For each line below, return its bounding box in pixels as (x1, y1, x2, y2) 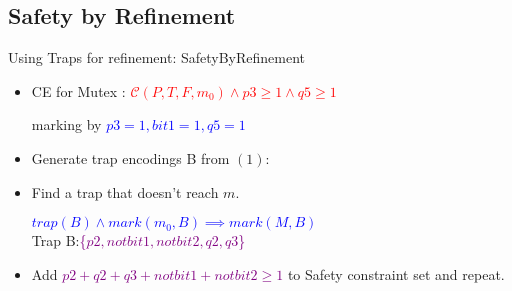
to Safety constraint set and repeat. (287, 263, 505, 284)
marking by (31, 114, 102, 135)
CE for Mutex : (31, 80, 126, 101)
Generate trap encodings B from (31, 147, 230, 168)
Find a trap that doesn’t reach (31, 181, 219, 202)
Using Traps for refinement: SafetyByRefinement (8, 47, 305, 68)
